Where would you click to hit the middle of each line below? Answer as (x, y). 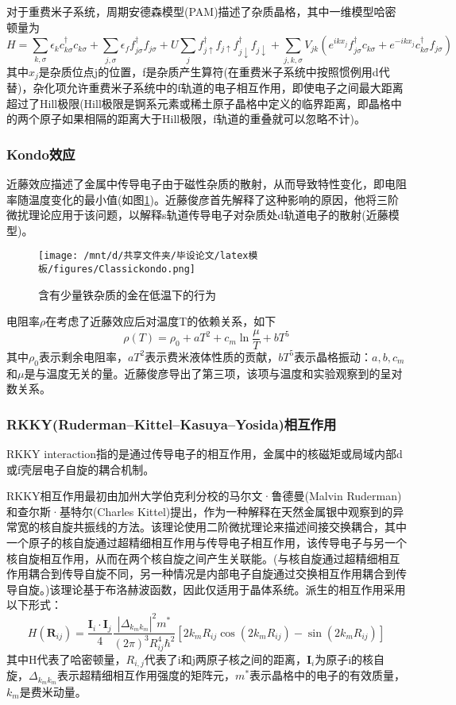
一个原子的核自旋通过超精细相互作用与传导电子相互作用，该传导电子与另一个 (207, 543)
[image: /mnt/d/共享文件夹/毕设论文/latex (143, 256)
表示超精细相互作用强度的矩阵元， (147, 675)
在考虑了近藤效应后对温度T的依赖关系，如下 (161, 321)
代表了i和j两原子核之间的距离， (225, 659)
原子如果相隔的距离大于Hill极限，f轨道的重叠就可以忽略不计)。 (202, 119)
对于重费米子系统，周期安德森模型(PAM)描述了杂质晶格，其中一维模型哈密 (201, 11)
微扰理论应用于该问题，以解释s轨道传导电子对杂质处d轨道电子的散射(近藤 (197, 215)
